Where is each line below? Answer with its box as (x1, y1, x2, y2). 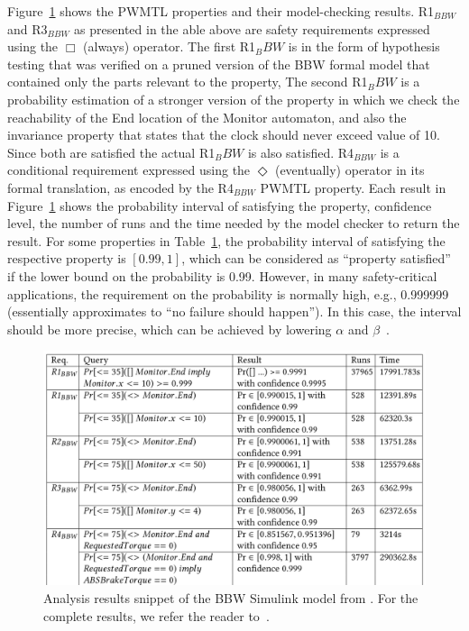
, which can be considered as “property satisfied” (181, 249, 451, 268)
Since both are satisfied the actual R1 (7, 142, 216, 161)
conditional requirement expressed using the (7, 160, 251, 179)
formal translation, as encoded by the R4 (7, 178, 234, 197)
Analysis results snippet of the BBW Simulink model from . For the (43, 588, 418, 607)
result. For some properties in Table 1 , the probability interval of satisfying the (7, 231, 446, 250)
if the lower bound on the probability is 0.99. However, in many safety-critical (7, 266, 437, 285)
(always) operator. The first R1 (83, 37, 256, 56)
